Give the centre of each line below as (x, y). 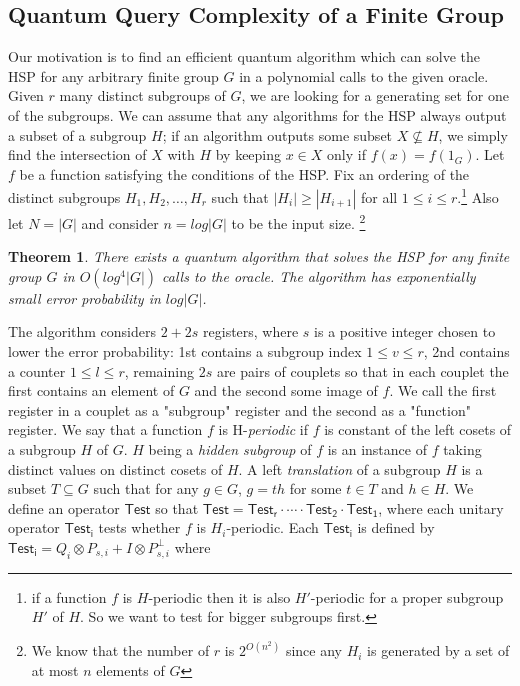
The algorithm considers (82, 331)
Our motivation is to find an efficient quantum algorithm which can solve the (244, 56)
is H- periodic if (263, 429)
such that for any (146, 488)
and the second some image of (286, 390)
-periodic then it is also (219, 596)
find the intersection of (77, 154)
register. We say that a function (105, 429)
